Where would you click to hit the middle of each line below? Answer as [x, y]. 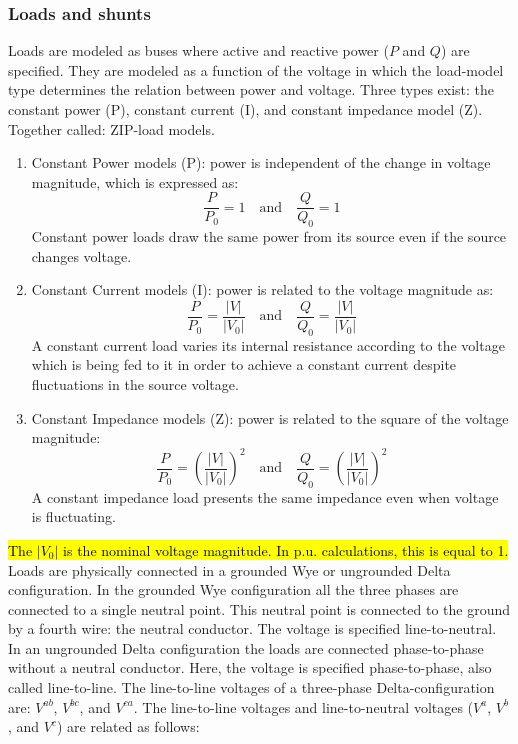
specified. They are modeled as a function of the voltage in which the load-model [256, 69]
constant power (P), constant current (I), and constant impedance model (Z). [245, 109]
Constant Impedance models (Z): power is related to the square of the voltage [270, 417]
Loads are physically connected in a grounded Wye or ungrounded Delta [229, 569]
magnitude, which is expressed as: [135, 181]
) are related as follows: [128, 726]
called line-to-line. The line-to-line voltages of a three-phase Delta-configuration [251, 687]
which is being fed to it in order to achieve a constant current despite [244, 364]
